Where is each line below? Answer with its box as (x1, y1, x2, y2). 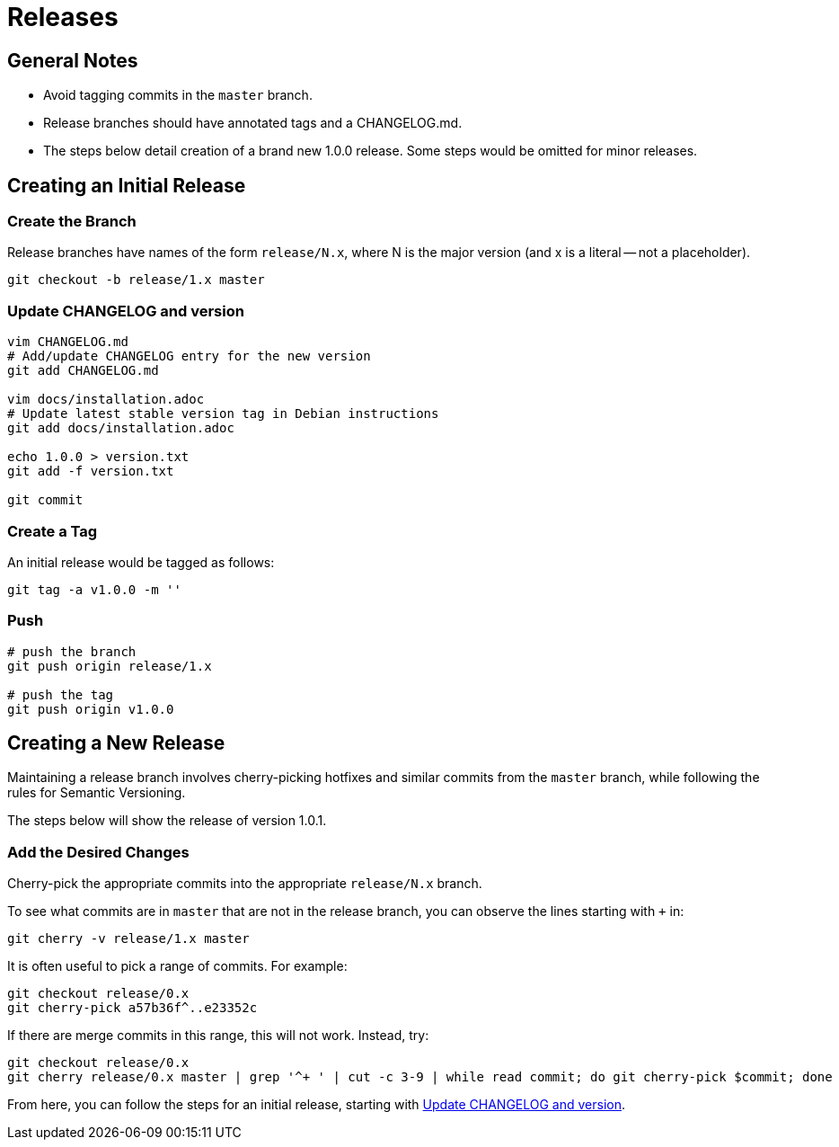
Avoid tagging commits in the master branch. (43, 87, 313, 103)
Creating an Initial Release (7, 173, 246, 197)
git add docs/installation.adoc (7, 421, 234, 436)
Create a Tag (7, 521, 98, 540)
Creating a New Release (7, 732, 225, 755)
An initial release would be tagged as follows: (7, 554, 275, 570)
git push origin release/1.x (7, 658, 212, 673)
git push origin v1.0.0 (7, 701, 174, 716)
